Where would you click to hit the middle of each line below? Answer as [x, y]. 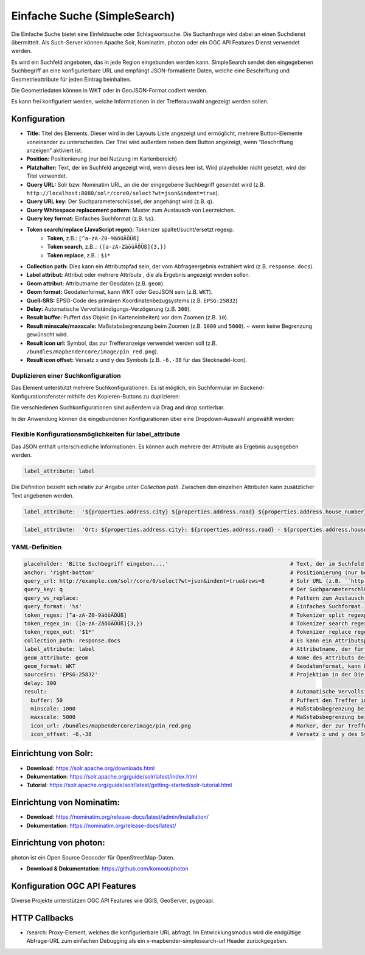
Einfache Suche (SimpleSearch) [93, 16]
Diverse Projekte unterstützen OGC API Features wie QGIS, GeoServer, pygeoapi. [113, 900]
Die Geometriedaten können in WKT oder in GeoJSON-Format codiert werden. [109, 90]
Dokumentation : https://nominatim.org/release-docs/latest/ [101, 825]
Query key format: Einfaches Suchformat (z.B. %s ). [91, 218]
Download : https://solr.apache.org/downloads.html [91, 768]
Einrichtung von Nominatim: [66, 803]
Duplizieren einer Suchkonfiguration [66, 376]
